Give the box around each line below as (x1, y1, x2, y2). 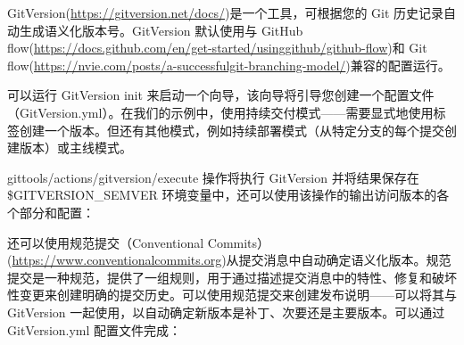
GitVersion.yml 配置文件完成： (7, 320, 182, 339)
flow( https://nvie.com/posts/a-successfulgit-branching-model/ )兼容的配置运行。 (7, 55, 451, 74)
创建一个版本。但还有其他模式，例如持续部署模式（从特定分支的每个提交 (19, 120, 444, 139)
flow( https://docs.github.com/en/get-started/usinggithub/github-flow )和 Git (7, 38, 427, 57)
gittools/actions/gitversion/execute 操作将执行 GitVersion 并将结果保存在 (7, 168, 419, 186)
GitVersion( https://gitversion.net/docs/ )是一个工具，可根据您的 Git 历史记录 (7, 4, 444, 21)
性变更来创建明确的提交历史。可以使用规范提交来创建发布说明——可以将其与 (7, 285, 457, 304)
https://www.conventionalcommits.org (12, 251, 222, 269)
